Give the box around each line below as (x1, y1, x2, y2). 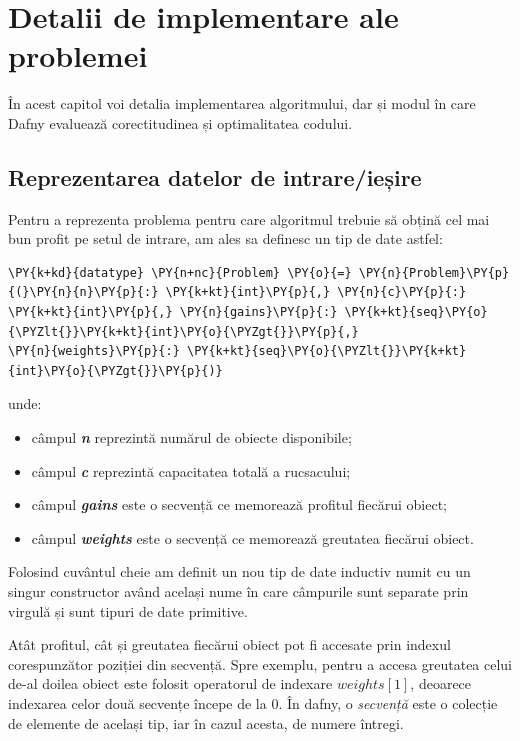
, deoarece (410, 673, 472, 694)
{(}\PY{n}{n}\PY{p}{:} (8, 285, 159, 300)
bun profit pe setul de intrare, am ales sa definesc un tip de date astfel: (8, 228, 443, 249)
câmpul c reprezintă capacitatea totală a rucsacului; (31, 460, 351, 481)
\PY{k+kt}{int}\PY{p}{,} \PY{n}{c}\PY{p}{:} (165, 285, 467, 300)
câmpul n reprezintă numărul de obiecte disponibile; (31, 427, 352, 448)
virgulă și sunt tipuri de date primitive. (8, 600, 248, 621)
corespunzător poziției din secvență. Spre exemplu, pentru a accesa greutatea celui (8, 653, 513, 674)
